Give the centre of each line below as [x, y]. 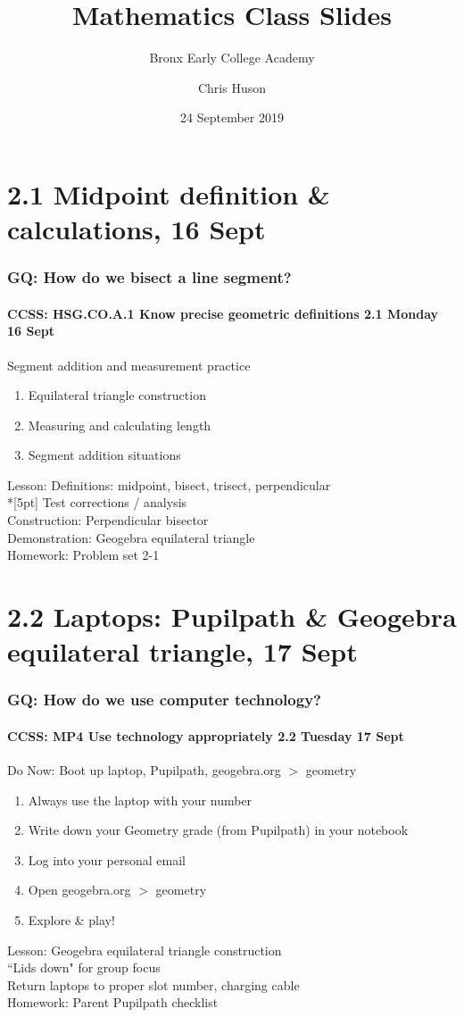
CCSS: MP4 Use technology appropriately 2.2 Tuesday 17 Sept [206, 735]
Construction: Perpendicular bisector [108, 520]
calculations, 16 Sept [137, 229]
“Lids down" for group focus [84, 967]
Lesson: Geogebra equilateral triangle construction [145, 950]
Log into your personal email [107, 859]
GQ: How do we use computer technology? [164, 700]
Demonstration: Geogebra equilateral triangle [131, 537]
